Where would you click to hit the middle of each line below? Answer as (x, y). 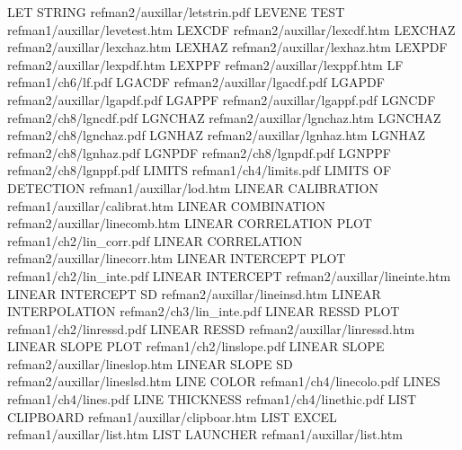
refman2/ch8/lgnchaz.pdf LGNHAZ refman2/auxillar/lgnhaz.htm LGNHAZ (217, 135)
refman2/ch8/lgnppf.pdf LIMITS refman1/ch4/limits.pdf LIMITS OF (200, 170)
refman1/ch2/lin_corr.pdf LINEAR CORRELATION (155, 240)
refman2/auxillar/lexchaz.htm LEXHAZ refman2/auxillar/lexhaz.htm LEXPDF (227, 47)
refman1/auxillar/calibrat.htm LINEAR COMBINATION (167, 205)
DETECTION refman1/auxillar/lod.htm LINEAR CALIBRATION (193, 187)
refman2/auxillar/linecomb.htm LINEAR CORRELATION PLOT (190, 223)
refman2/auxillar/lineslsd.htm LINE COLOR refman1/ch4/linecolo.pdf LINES (224, 381)
